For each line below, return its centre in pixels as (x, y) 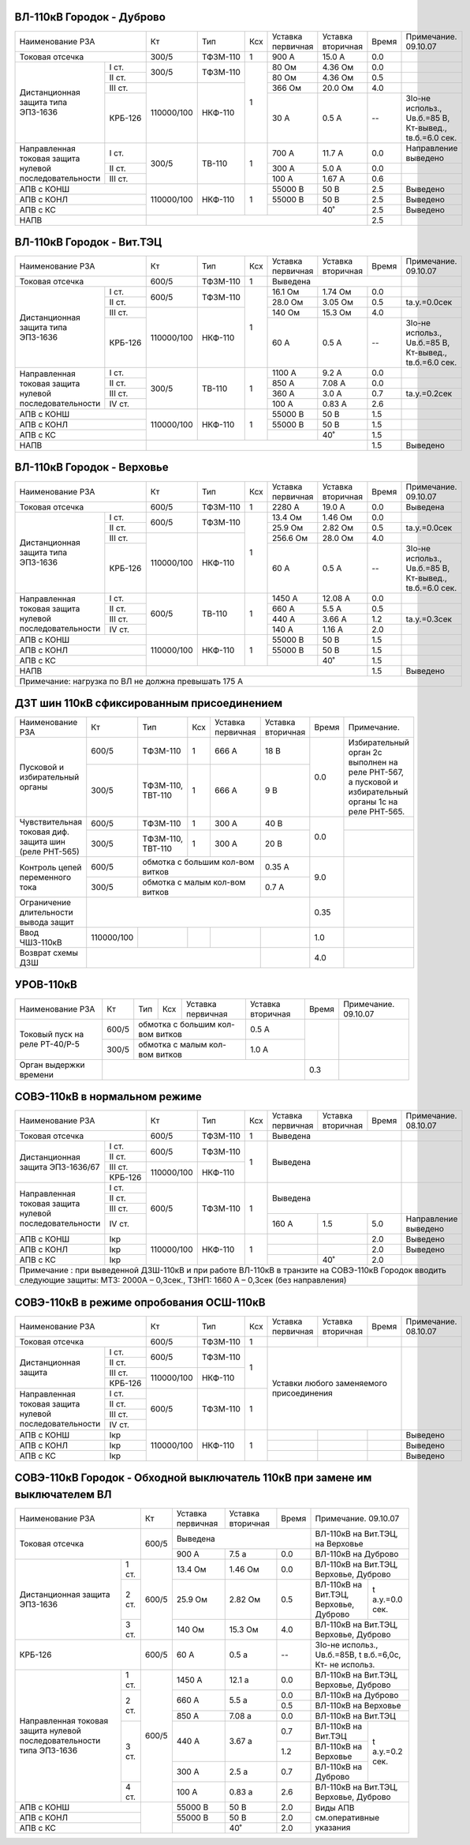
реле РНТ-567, (376, 772)
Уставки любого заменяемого (330, 1384)
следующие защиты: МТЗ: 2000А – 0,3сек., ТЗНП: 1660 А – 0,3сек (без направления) (183, 1280)
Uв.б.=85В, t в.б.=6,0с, (358, 1655)
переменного (45, 877)
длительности (47, 912)
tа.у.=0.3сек (429, 618)
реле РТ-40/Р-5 (50, 1044)
